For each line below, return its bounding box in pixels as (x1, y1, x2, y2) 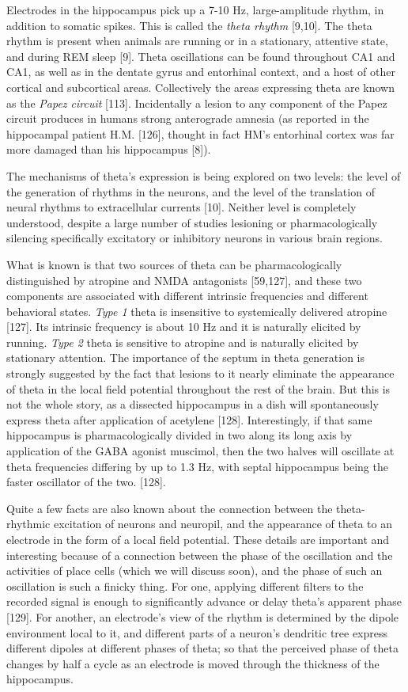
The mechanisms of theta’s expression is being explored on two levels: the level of (6, 167, 401, 184)
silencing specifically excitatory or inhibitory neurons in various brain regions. (6, 230, 383, 246)
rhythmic (6, 515, 51, 532)
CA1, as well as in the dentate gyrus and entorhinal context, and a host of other (6, 63, 395, 80)
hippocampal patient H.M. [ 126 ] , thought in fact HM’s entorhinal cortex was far (6, 125, 395, 142)
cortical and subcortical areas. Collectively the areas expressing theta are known (6, 78, 395, 95)
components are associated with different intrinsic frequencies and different (6, 287, 368, 304)
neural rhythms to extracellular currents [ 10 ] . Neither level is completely (6, 199, 357, 215)
